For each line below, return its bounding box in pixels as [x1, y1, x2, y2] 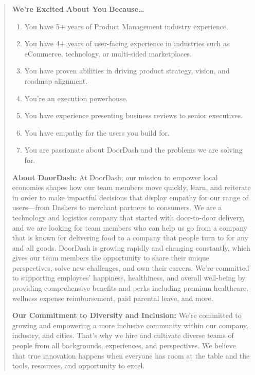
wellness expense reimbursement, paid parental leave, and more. [12, 292, 213, 303]
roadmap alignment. [24, 75, 88, 86]
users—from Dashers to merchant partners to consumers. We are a [12, 202, 222, 213]
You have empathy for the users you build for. [24, 127, 170, 138]
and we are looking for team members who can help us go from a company [12, 222, 248, 233]
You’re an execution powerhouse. [24, 92, 128, 103]
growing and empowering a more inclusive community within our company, [12, 320, 248, 330]
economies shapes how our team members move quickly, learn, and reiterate [12, 182, 251, 193]
